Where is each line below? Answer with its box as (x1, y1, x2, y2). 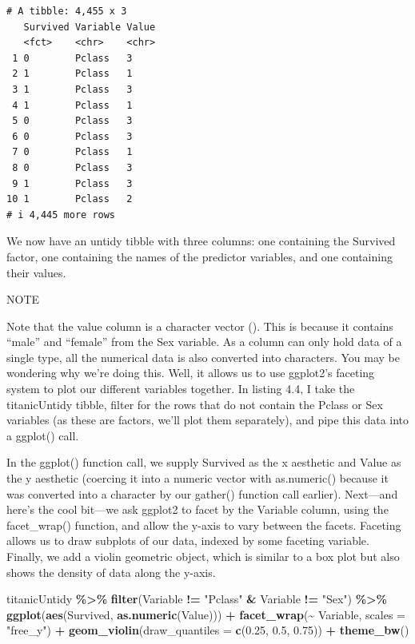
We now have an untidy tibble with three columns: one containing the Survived (6, 233, 396, 249)
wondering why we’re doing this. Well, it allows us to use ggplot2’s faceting (6, 364, 375, 381)
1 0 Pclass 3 (12, 52, 133, 64)
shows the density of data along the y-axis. (6, 563, 216, 580)
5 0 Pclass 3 (12, 115, 133, 127)
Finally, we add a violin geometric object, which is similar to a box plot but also (6, 548, 400, 564)
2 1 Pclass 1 (12, 68, 133, 80)
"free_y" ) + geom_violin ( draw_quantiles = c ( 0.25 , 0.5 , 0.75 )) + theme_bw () (6, 622, 409, 638)
